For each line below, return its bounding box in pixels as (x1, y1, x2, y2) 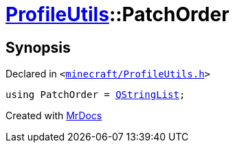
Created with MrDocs (5, 110, 102, 122)
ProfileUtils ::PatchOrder (5, 3, 230, 26)
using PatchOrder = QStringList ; (5, 89, 186, 101)
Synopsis (5, 38, 71, 56)
